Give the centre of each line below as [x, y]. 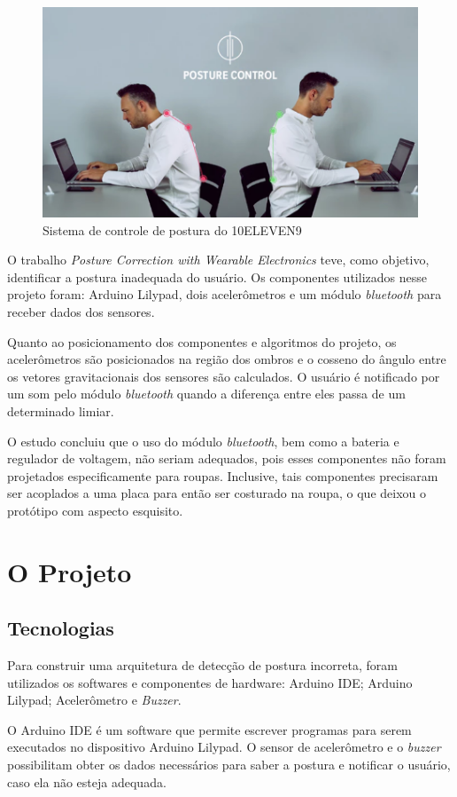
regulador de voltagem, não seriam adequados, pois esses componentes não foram [227, 458]
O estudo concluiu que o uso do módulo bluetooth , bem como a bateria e [203, 441]
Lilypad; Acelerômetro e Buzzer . [94, 700]
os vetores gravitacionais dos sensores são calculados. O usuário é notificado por [224, 376]
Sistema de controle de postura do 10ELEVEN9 [172, 229]
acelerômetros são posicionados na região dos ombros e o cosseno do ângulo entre [227, 359]
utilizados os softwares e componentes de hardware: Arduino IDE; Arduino [210, 682]
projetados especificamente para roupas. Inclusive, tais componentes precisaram [223, 475]
